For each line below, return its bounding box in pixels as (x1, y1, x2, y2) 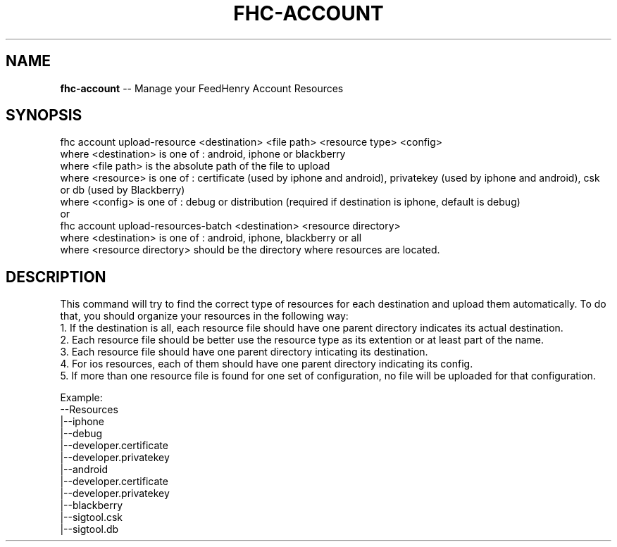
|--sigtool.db (60, 523, 119, 536)
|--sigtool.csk (60, 511, 123, 524)
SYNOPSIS (6, 106, 82, 125)
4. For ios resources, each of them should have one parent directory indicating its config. (60, 358, 473, 370)
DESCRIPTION (6, 268, 106, 286)
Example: (60, 391, 103, 404)
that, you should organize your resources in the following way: (60, 310, 349, 322)
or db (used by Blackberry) (60, 184, 185, 196)
